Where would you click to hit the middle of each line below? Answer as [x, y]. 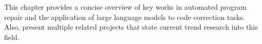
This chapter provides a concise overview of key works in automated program [126, 7]
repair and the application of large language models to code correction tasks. [125, 17]
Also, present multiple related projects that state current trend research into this [131, 27]
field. [12, 37]
